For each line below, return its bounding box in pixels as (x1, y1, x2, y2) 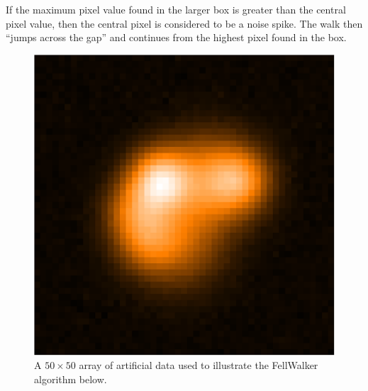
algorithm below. (34, 371, 107, 386)
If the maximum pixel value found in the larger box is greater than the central (6, 2, 346, 16)
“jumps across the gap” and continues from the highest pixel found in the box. (6, 30, 347, 45)
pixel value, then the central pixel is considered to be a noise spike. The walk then (6, 16, 363, 31)
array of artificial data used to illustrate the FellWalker (79, 358, 318, 373)
